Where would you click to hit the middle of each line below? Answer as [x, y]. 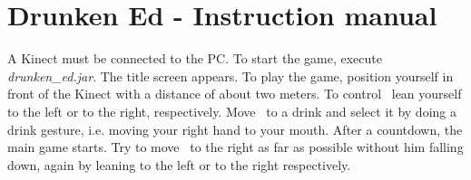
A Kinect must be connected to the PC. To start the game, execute [195, 58]
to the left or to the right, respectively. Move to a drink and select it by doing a [232, 111]
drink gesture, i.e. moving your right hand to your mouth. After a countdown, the [235, 129]
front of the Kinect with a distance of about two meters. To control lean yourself [235, 94]
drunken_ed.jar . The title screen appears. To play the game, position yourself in [231, 76]
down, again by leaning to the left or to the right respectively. [179, 164]
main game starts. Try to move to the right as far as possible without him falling [235, 147]
